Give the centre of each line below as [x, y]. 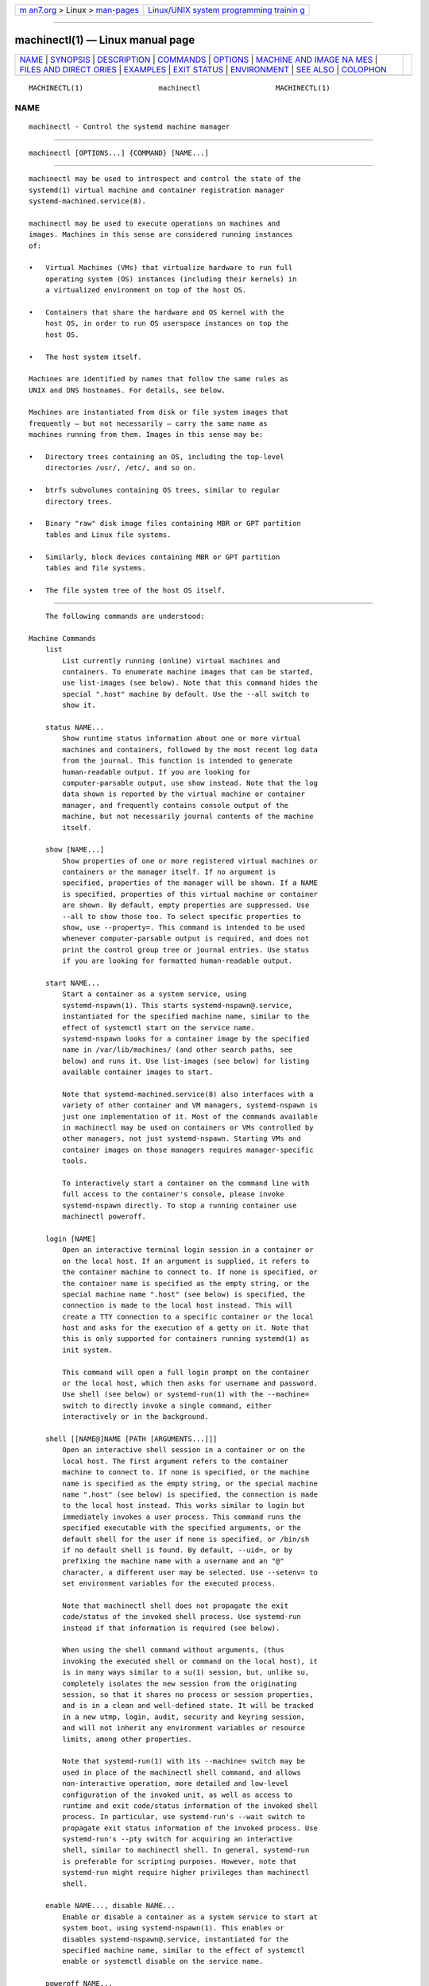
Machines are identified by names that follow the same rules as [159, 379]
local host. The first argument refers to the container [176, 1461]
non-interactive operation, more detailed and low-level [176, 1784]
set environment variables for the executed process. [169, 1584]
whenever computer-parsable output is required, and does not [186, 939]
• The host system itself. [85, 357]
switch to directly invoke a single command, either [167, 1405]
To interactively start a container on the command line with [186, 1183]
